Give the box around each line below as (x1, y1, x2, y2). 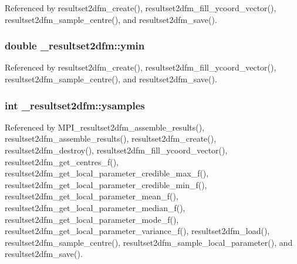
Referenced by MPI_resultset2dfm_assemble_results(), (5, 121, 205, 133)
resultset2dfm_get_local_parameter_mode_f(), (5, 213, 179, 225)
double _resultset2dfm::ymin (5, 38, 145, 53)
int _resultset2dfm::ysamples (5, 98, 145, 112)
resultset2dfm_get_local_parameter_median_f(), (5, 201, 185, 213)
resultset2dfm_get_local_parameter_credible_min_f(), (5, 178, 207, 191)
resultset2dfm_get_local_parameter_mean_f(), (5, 190, 178, 202)
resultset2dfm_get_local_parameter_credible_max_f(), (5, 167, 209, 179)
